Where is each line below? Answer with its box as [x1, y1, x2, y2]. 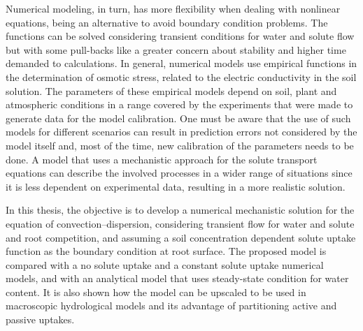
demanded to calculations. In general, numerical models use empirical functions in [6, 56, 357, 71]
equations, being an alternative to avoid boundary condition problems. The [6, 15, 328, 29]
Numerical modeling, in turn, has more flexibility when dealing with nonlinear [6, 1, 341, 15]
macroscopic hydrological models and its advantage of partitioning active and [6, 298, 337, 313]
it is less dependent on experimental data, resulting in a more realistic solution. [6, 179, 346, 193]
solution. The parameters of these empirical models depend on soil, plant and [6, 83, 337, 98]
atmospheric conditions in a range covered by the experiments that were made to [6, 97, 353, 112]
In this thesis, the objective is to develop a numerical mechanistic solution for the [6, 203, 355, 217]
